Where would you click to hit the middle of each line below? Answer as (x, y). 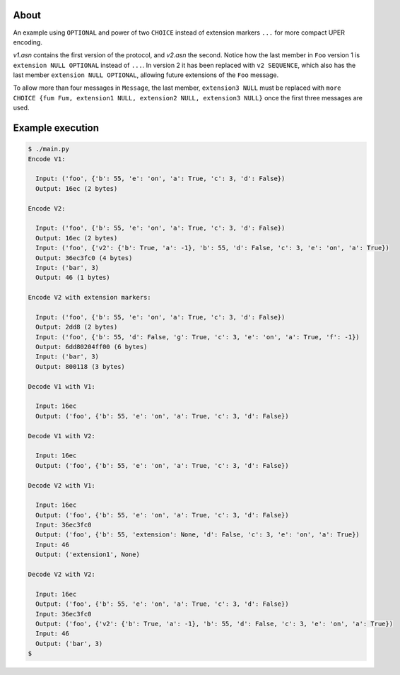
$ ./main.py (49, 149)
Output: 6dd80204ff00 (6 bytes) (92, 347)
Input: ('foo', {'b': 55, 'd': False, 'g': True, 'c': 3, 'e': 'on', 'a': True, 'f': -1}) (198, 337)
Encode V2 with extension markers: (89, 298)
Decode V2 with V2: (61, 575)
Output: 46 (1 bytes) (73, 278)
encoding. (28, 42)
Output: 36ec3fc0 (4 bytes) (84, 258)
